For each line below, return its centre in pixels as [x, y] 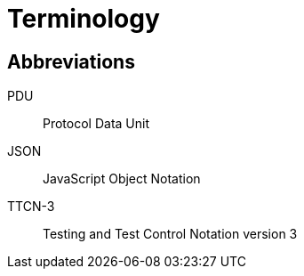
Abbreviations [71, 61]
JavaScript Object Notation [122, 179]
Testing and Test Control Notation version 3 [170, 234]
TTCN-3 [31, 207]
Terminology [84, 19]
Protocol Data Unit [96, 124]
